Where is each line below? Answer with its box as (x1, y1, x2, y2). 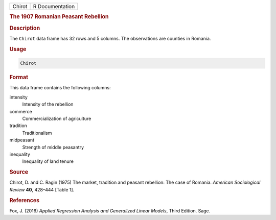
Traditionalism (22, 130, 52, 136)
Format (9, 74, 28, 81)
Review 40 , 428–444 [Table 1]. (9, 186, 75, 192)
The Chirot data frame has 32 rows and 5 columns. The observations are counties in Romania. (9, 35, 211, 41)
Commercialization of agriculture (22, 115, 91, 121)
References (9, 197, 40, 204)
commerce (9, 108, 33, 114)
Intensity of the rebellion (22, 101, 74, 107)
